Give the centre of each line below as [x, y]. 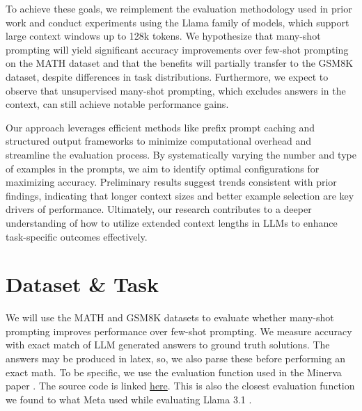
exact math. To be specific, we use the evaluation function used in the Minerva [174, 372]
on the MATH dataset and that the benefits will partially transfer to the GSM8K [180, 63]
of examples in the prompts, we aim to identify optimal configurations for [163, 168]
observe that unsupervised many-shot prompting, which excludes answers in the [176, 90]
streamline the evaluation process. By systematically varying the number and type [181, 154]
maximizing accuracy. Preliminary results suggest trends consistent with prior [171, 182]
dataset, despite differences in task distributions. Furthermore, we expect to [167, 76]
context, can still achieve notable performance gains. [117, 104]
